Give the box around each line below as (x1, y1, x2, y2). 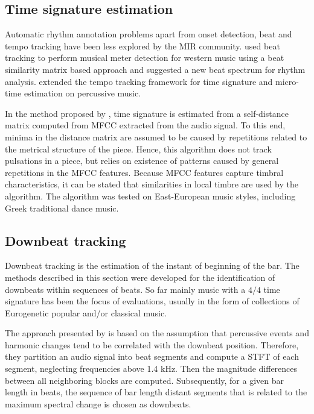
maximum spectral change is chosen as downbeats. (5, 397, 191, 410)
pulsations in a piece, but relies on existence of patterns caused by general (5, 154, 279, 167)
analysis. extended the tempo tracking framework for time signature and (5, 75, 273, 87)
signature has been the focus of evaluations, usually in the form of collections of (5, 295, 300, 307)
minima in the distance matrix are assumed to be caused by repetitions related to (5, 130, 307, 143)
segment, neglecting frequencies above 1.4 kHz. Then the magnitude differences (5, 362, 298, 375)
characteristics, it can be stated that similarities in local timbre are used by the (5, 178, 298, 190)
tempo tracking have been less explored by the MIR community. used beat (5, 39, 280, 52)
